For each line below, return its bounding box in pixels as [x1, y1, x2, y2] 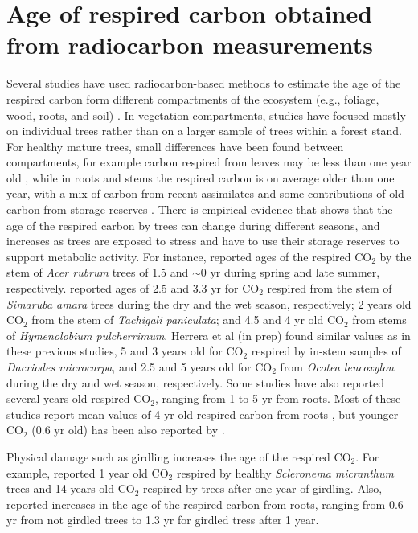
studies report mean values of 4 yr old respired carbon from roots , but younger [6, 405, 399, 422]
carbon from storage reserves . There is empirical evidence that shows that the [6, 201, 393, 218]
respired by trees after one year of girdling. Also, [143, 480, 383, 497]
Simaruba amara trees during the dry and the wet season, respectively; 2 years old [6, 295, 412, 312]
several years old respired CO [6, 390, 151, 407]
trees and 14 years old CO [6, 480, 135, 497]
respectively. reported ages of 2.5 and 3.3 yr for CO [6, 280, 260, 297]
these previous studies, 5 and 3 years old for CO [6, 342, 244, 359]
